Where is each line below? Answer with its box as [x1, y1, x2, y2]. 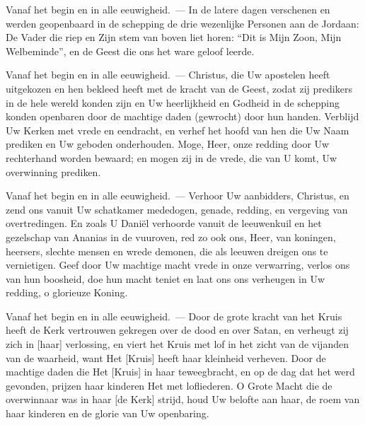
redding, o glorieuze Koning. [6, 285, 128, 300]
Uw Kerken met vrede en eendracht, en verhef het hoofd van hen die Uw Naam [6, 122, 349, 137]
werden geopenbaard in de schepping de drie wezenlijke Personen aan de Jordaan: [6, 16, 359, 30]
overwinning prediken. [6, 164, 101, 179]
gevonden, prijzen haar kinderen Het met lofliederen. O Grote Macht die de [6, 378, 332, 392]
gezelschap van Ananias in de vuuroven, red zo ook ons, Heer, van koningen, [6, 229, 336, 244]
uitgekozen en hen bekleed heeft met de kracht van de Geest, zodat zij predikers [6, 81, 352, 95]
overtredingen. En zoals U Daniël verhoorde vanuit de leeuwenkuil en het [6, 216, 322, 231]
